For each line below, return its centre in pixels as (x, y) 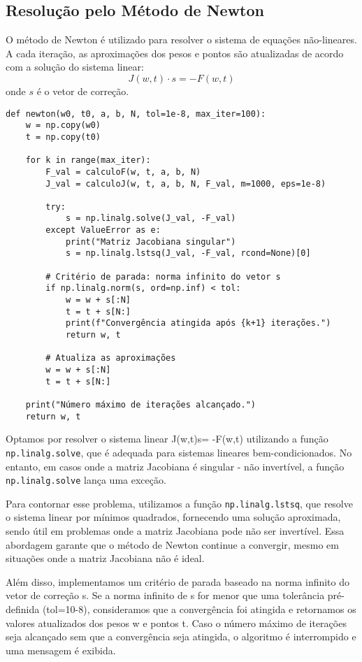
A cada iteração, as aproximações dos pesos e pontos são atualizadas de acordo (175, 53)
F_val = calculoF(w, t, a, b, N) (123, 172)
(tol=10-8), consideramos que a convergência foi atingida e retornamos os (199, 609)
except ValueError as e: (103, 230)
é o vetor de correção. (83, 91)
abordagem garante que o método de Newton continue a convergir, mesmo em (172, 544)
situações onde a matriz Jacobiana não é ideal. (105, 558)
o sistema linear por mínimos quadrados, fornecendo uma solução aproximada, (173, 517)
